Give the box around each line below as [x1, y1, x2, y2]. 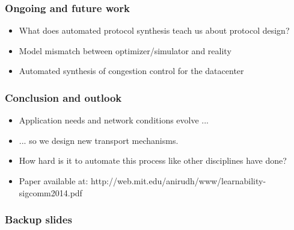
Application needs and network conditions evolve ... [19, 114, 209, 126]
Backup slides [5, 212, 72, 227]
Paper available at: [19, 175, 88, 187]
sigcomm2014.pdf [19, 186, 82, 199]
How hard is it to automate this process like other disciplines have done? [19, 154, 287, 167]
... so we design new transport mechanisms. [19, 134, 179, 146]
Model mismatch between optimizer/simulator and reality [19, 44, 231, 57]
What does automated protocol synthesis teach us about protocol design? [19, 24, 290, 37]
